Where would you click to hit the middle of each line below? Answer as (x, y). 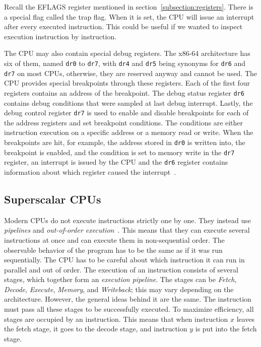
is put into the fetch (226, 329)
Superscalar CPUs (53, 199)
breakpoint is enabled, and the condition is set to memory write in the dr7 (119, 152)
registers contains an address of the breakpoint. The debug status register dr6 (124, 92)
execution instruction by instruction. (60, 36)
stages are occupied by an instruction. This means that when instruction (116, 319)
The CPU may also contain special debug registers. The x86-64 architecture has (127, 53)
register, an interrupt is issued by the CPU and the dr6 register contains (116, 162)
